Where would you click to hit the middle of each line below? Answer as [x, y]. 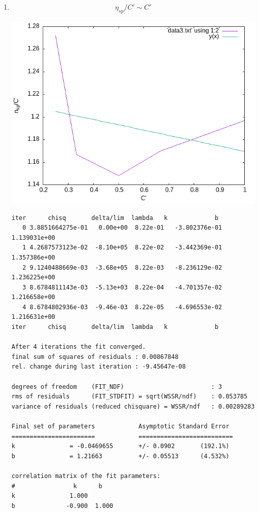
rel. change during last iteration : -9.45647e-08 [99, 367]
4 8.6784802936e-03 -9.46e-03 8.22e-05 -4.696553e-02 [122, 307]
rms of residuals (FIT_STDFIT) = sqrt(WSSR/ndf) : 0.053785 [129, 397]
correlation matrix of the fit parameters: [86, 476]
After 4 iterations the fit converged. [79, 347]
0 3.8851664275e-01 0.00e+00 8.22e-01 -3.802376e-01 [122, 228]
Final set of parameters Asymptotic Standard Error [120, 426]
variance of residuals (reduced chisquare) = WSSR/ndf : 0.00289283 [133, 406]
